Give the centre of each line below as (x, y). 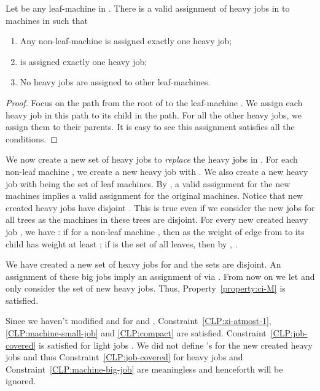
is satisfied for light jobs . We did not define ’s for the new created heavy (176, 345)
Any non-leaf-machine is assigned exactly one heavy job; (126, 41)
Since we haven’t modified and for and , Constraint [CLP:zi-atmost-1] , (139, 321)
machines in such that (47, 20)
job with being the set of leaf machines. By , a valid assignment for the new (148, 183)
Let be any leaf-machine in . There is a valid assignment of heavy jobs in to (148, 8)
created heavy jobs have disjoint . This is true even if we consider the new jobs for (160, 207)
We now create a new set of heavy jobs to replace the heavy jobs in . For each (152, 159)
